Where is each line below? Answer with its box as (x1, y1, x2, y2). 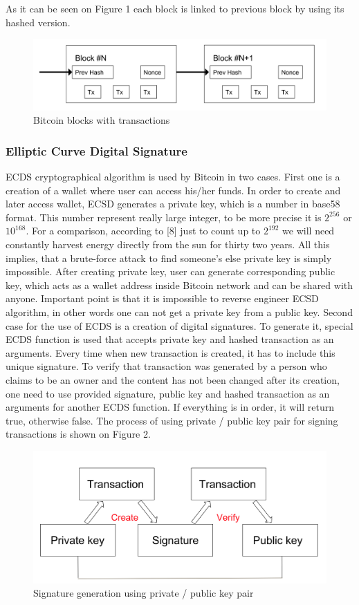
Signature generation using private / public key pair (33, 586, 254, 600)
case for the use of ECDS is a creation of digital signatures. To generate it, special (6, 318, 353, 333)
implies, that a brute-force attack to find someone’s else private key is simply (6, 250, 332, 265)
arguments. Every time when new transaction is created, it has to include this (6, 345, 335, 360)
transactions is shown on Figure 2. (6, 427, 151, 441)
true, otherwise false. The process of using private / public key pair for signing (6, 413, 338, 427)
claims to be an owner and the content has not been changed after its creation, (6, 373, 340, 387)
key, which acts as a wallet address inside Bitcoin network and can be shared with (6, 277, 353, 292)
